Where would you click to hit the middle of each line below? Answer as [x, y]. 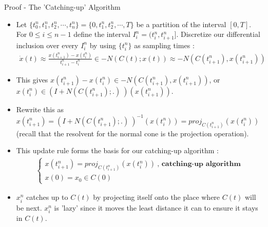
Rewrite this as [40, 109]
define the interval [102, 34]
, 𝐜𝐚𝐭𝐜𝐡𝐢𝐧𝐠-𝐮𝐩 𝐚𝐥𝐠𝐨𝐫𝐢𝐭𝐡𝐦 [199, 164]
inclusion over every [47, 45]
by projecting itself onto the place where [157, 197]
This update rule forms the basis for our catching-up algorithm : [117, 150]
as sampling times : [164, 45]
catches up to [47, 197]
